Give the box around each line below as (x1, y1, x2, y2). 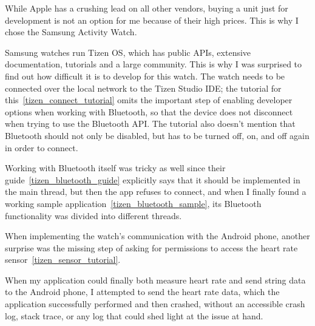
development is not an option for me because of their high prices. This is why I (5, 13, 299, 26)
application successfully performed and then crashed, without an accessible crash (5, 297, 305, 310)
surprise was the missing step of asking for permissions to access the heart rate (5, 241, 298, 254)
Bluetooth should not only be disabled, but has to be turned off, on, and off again (5, 129, 310, 141)
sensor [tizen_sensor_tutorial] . (5, 253, 121, 266)
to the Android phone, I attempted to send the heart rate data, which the (5, 285, 280, 298)
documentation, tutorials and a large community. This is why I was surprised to (5, 58, 302, 70)
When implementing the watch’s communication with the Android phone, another (5, 229, 310, 242)
